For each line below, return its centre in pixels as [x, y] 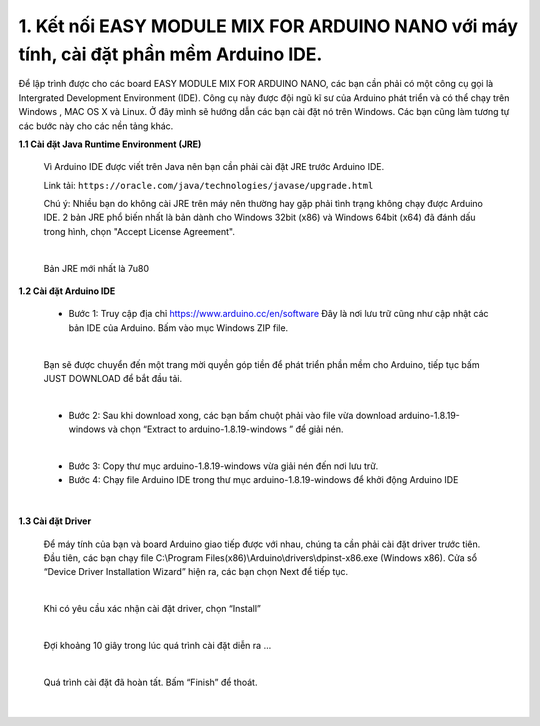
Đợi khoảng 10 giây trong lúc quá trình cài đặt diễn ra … [157, 645]
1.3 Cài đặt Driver [55, 521]
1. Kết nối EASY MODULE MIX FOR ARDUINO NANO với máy [268, 26]
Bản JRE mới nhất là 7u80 [96, 268]
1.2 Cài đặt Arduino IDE [67, 291]
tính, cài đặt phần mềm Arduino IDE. [170, 54]
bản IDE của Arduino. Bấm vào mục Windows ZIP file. [178, 327]
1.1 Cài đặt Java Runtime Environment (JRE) [110, 144]
